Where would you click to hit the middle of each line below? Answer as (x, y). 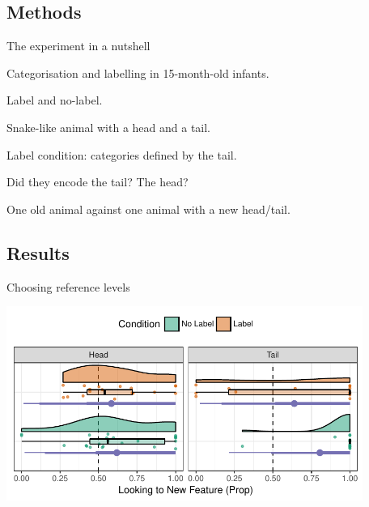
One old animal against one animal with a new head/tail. (148, 209)
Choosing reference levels (68, 286)
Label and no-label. (55, 100)
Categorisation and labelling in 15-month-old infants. (138, 72)
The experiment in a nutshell (78, 46)
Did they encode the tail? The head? (98, 182)
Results (38, 252)
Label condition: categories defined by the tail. (122, 154)
